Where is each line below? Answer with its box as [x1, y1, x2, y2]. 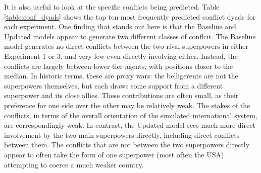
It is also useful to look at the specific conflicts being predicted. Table [4, 2, 220, 12]
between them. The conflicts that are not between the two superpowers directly [4, 139, 250, 150]
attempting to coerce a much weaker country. [4, 159, 144, 169]
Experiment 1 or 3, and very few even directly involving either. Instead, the [4, 50, 238, 61]
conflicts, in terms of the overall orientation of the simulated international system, [4, 110, 257, 120]
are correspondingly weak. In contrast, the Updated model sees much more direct [4, 120, 255, 130]
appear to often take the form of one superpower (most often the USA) [4, 149, 224, 159]
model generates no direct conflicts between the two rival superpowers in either [4, 41, 248, 51]
